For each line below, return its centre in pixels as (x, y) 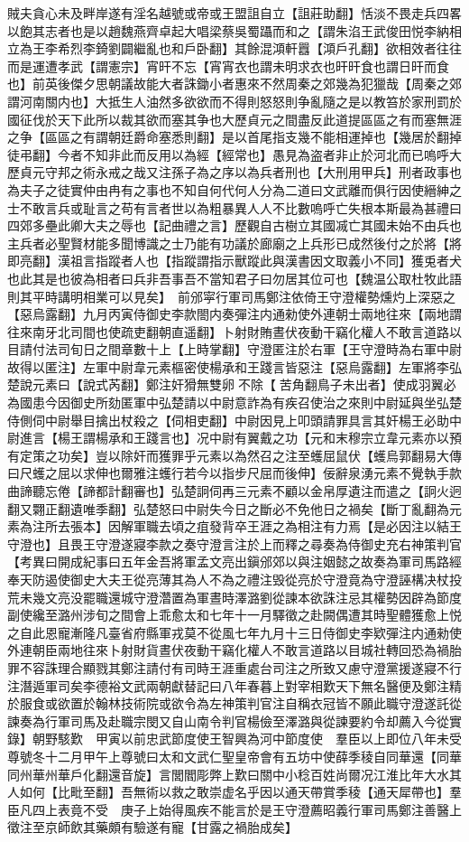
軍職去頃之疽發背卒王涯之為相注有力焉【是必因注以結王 (297, 526)
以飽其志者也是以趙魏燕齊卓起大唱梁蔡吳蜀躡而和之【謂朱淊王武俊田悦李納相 (234, 30)
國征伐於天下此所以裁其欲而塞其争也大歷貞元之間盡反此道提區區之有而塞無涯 (234, 119)
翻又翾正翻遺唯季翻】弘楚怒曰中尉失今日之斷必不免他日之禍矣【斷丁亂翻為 (228, 508)
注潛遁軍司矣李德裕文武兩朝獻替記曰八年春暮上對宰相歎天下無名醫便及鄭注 (228, 685)
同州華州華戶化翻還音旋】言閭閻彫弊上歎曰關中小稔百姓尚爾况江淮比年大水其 (234, 774)
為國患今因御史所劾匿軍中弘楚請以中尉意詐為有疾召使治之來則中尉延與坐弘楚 (234, 402)
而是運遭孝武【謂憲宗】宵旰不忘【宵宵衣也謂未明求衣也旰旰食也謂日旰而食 (228, 65)
